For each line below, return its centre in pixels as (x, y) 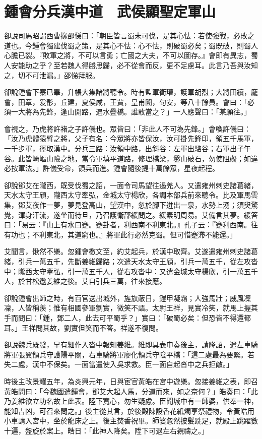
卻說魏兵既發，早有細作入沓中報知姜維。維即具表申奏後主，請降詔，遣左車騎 (131, 344)
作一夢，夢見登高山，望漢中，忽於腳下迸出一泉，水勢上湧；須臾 (145, 205)
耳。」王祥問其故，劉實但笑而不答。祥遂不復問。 (83, 327)
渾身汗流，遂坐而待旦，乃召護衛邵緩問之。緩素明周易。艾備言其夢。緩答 (138, 214)
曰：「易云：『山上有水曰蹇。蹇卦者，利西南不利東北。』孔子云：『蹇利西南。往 (131, 225)
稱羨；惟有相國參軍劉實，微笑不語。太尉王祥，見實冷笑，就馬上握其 (145, 308)
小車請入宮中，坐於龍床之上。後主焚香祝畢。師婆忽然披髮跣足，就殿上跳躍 (127, 421)
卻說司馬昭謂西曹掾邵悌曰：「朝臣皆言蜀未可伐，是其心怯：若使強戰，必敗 (126, 36)
